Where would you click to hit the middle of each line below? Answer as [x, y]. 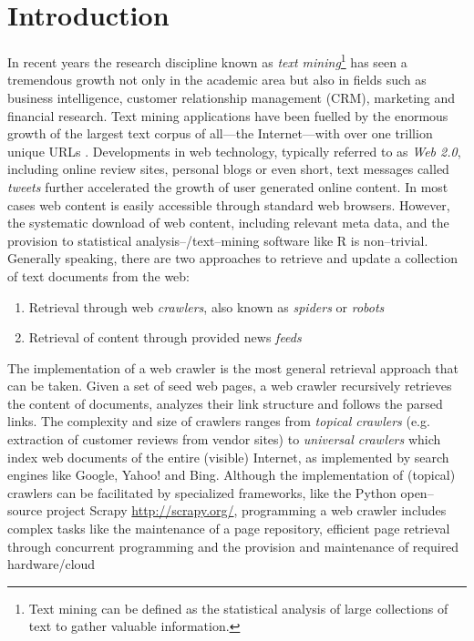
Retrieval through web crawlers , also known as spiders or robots [206, 306]
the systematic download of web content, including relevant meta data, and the [228, 223]
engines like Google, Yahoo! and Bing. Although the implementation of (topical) [232, 475]
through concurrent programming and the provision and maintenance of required [233, 546]
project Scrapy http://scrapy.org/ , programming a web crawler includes [246, 510]
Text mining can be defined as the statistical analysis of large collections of [238, 608]
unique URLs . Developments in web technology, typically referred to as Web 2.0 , [234, 151]
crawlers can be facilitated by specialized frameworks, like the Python [202, 492]
